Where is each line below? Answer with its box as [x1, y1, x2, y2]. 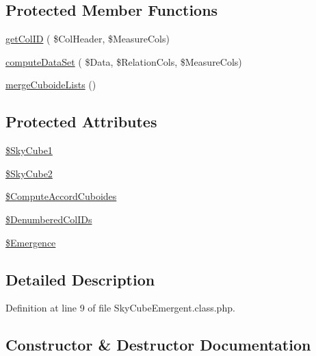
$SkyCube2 [5, 166, 53, 180]
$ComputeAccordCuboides [5, 189, 117, 203]
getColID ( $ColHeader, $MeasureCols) [5, 31, 170, 46]
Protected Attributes [5, 111, 157, 132]
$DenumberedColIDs [5, 212, 92, 226]
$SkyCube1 [5, 143, 53, 157]
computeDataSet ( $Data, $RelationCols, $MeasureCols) [5, 54, 242, 68]
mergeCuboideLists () [5, 77, 96, 92]
